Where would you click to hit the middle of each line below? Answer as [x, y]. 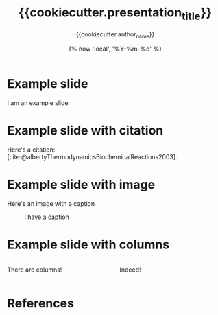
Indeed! [131, 270]
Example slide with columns [88, 245]
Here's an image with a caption [51, 203]
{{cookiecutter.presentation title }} [115, 14]
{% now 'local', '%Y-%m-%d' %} [115, 49]
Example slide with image [81, 185]
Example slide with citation [85, 131]
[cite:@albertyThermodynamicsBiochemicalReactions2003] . [92, 157]
